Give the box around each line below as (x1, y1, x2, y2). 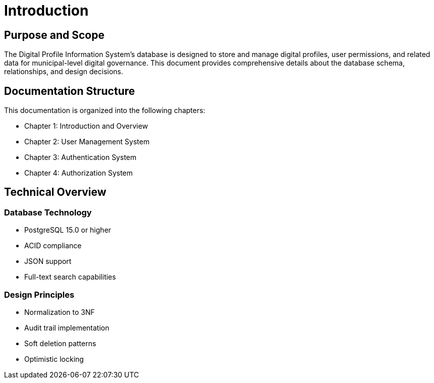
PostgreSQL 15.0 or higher (24, 226, 112, 235)
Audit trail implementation (24, 323, 110, 332)
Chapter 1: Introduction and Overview (24, 122, 148, 131)
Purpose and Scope (4, 28, 104, 41)
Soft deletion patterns (24, 339, 96, 348)
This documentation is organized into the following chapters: (4, 106, 205, 115)
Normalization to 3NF (24, 307, 95, 316)
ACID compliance (24, 241, 82, 250)
